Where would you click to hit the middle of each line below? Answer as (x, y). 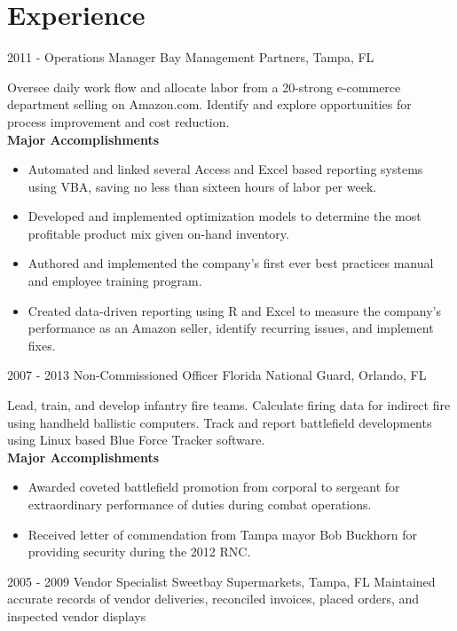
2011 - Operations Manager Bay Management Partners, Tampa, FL (191, 57)
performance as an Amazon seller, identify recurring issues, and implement (231, 328)
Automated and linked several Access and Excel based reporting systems (225, 169)
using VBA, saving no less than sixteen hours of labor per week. (202, 186)
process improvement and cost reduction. (118, 121)
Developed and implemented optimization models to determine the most (225, 216)
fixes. (42, 345)
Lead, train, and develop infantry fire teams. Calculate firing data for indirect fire (229, 405)
